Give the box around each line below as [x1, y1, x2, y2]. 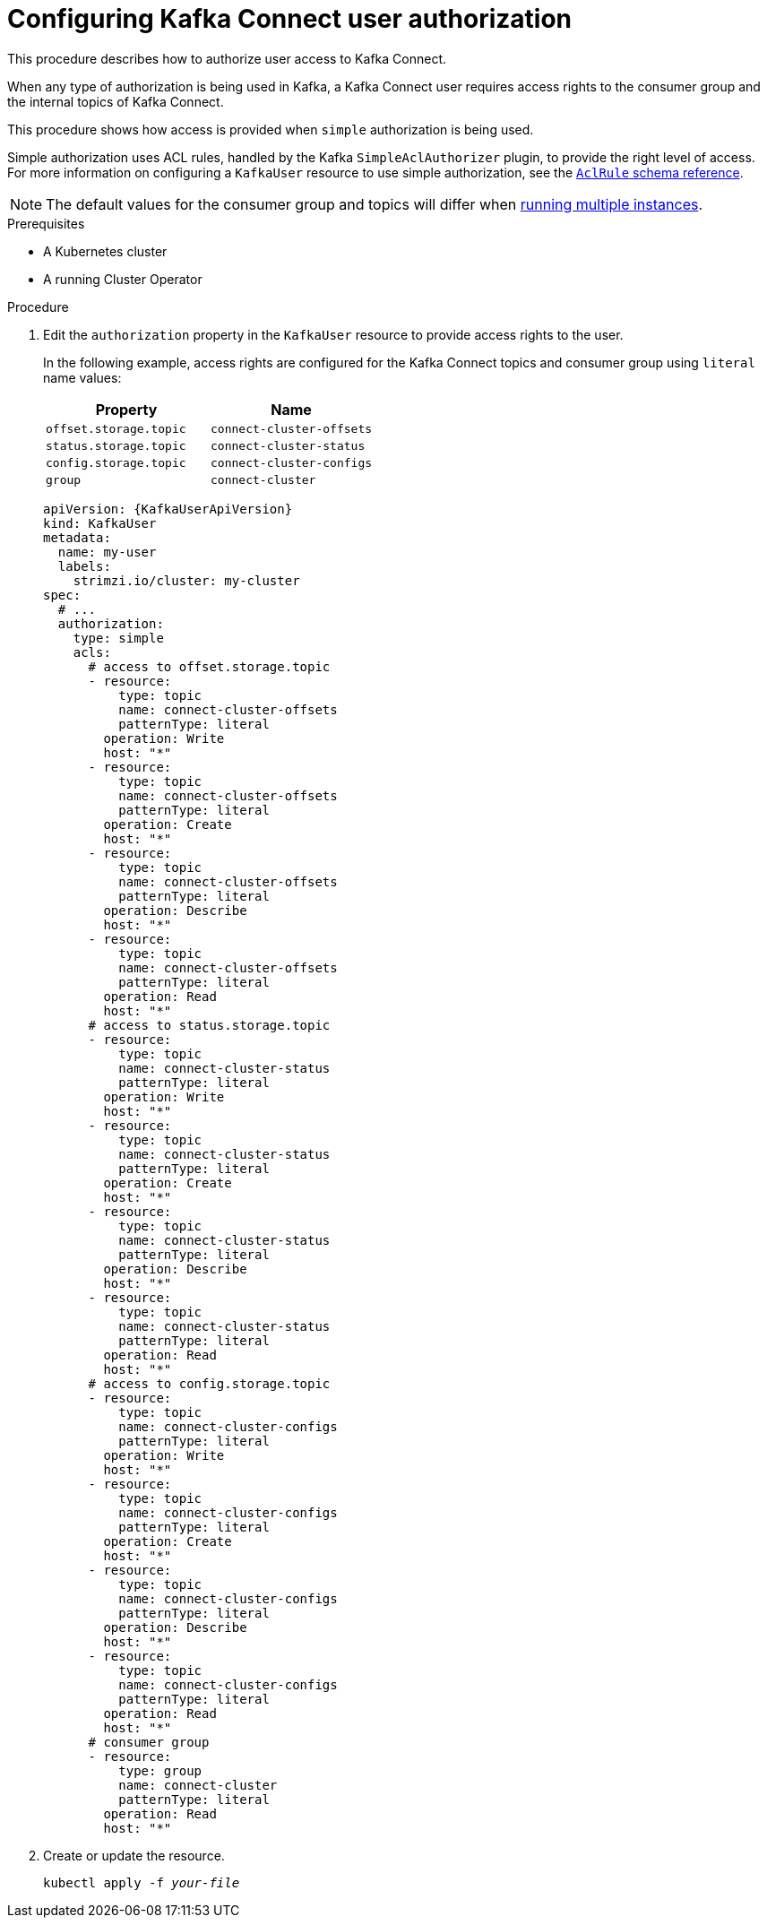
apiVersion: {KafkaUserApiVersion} [43, 501, 293, 516]
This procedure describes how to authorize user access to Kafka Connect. [7, 50, 446, 66]
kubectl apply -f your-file [43, 1875, 240, 1890]
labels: [57, 558, 111, 574]
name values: [43, 369, 122, 385]
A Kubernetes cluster [43, 243, 168, 259]
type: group [118, 1763, 203, 1778]
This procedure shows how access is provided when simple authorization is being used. [7, 121, 534, 137]
